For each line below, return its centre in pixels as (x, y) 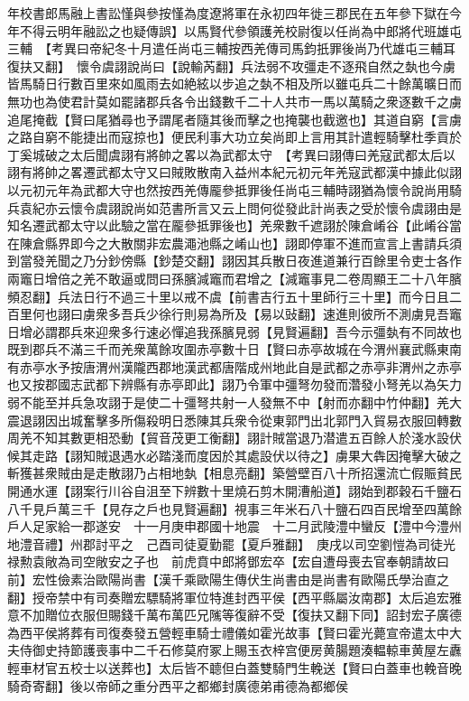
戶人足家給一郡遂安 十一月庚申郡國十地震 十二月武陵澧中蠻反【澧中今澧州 (234, 526)
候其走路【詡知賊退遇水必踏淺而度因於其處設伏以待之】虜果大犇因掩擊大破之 (234, 455)
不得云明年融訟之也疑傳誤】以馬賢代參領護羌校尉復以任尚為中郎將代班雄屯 (240, 30)
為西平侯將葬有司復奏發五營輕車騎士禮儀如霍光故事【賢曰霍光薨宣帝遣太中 (228, 632)
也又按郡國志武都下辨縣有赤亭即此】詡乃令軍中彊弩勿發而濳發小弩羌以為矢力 (234, 384)
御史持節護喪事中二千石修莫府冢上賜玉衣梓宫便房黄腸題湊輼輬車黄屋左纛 (247, 650)
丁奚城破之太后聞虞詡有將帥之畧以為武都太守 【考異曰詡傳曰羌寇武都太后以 (231, 154)
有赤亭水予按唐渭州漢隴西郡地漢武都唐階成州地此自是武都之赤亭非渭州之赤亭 (234, 366)
